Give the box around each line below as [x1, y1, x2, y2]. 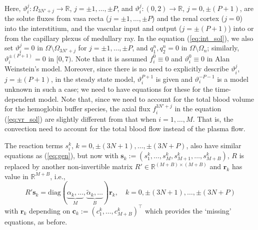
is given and [155, 73, 192, 84]
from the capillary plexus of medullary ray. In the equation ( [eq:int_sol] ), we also [4, 32, 253, 43]
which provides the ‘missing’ [144, 205, 231, 216]
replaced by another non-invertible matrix [4, 161, 133, 172]
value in [4, 171, 28, 181]
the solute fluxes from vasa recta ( [4, 13, 109, 23]
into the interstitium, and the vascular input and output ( [4, 23, 182, 33]
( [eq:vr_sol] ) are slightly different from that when [4, 113, 156, 124]
